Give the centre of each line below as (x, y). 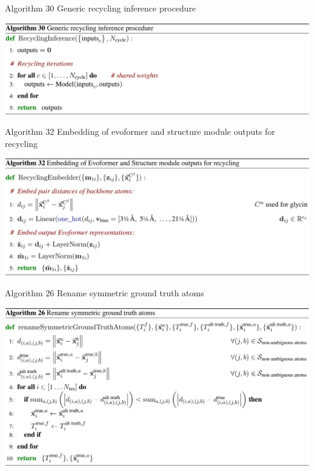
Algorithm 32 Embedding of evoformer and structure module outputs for (140, 132)
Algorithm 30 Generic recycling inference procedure (101, 8)
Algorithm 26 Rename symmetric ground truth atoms (104, 292)
